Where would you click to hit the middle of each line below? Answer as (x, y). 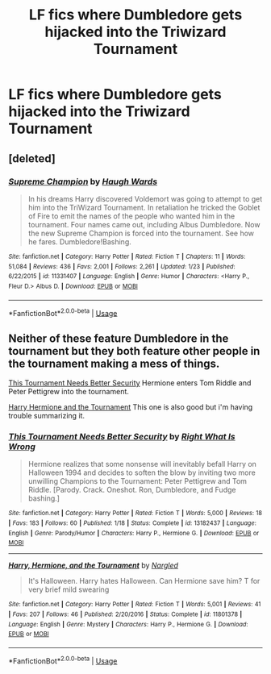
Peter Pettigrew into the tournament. (69, 391)
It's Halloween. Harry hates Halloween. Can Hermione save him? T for (144, 581)
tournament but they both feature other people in (134, 351)
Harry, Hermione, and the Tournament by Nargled (94, 565)
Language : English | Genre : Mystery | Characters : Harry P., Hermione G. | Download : (128, 624)
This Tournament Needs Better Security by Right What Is (122, 436)
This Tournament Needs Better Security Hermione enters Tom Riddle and (130, 383)
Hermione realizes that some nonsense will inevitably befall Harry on (142, 464)
